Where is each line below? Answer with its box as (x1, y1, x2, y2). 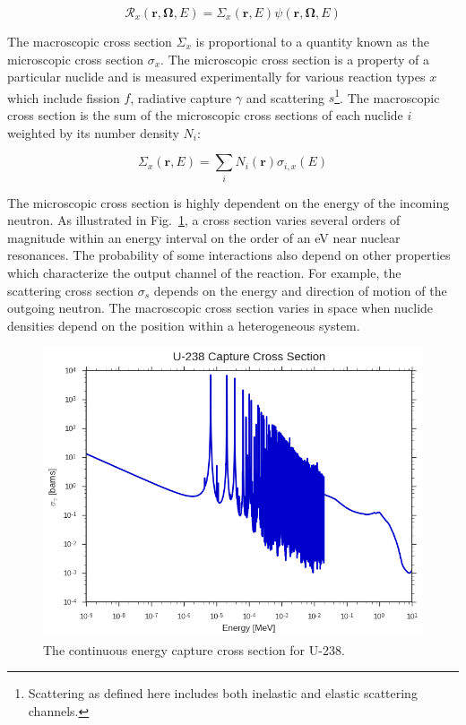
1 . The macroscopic (334, 85, 440, 107)
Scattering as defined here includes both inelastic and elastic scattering (28, 684, 418, 703)
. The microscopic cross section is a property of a (160, 49, 430, 68)
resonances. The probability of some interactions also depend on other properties (7, 246, 451, 264)
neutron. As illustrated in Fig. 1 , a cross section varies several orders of (7, 211, 401, 229)
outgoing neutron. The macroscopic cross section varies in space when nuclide (7, 298, 434, 317)
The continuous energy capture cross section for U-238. (43, 640, 345, 659)
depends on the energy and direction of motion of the (153, 281, 447, 299)
